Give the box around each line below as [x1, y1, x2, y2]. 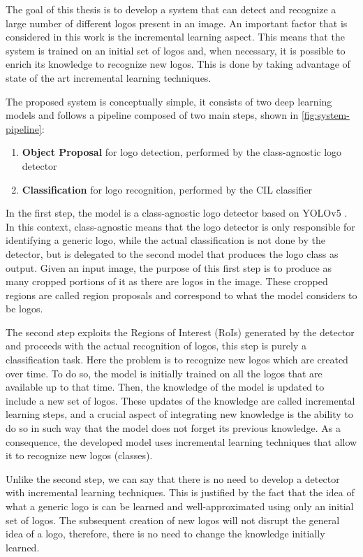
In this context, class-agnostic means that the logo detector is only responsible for [6, 219, 355, 233]
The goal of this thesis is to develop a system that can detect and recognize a [6, 2, 336, 16]
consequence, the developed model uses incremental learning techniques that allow [6, 434, 357, 449]
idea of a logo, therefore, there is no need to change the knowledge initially [6, 526, 325, 541]
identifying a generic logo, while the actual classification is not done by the [6, 233, 325, 247]
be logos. [6, 301, 43, 316]
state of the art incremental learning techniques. [6, 70, 212, 85]
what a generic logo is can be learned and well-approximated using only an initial [6, 499, 354, 513]
